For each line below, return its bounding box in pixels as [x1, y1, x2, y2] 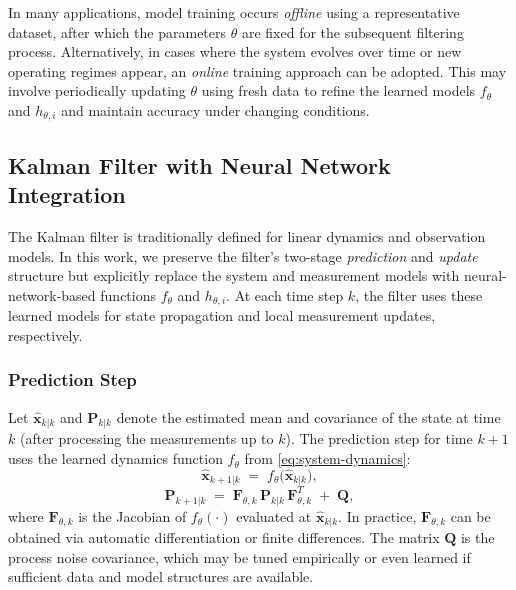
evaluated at [236, 505, 312, 526]
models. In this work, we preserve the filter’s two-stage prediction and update [8, 245, 478, 266]
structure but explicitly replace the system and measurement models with [8, 265, 460, 286]
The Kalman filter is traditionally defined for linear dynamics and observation [8, 226, 486, 247]
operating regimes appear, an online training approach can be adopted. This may [8, 60, 507, 81]
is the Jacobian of [78, 505, 187, 526]
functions [100, 284, 156, 305]
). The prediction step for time [285, 428, 473, 449]
